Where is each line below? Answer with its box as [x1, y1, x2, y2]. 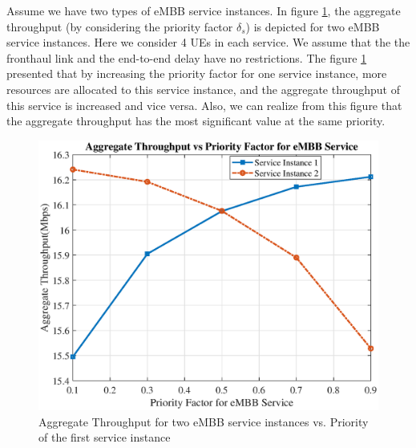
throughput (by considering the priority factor [6, 18, 233, 35]
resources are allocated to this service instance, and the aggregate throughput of [6, 80, 400, 97]
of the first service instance [38, 429, 171, 446]
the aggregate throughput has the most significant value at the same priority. [6, 112, 386, 129]
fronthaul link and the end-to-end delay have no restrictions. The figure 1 [6, 49, 367, 66]
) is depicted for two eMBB [245, 18, 380, 35]
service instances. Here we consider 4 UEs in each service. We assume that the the [6, 34, 410, 51]
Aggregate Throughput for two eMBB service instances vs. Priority [38, 413, 369, 430]
